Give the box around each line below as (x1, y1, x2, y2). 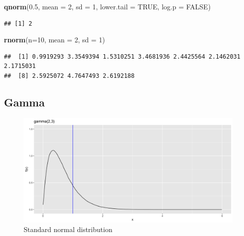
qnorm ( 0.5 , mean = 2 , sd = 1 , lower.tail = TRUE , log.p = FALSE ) (4, 1, 211, 11)
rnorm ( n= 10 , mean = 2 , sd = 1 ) (4, 34, 105, 45)
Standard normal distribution (24, 224, 112, 235)
